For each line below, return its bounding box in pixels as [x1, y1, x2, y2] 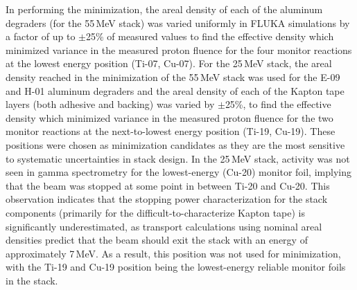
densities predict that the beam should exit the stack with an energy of [6, 233, 308, 247]
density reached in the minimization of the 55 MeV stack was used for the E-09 [6, 69, 340, 84]
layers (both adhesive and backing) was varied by [6, 97, 215, 111]
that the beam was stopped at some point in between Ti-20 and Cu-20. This [6, 178, 330, 192]
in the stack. [6, 273, 58, 287]
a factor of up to [6, 29, 76, 44]
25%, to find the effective [225, 97, 331, 111]
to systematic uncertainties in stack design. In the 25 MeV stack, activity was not [6, 151, 350, 165]
